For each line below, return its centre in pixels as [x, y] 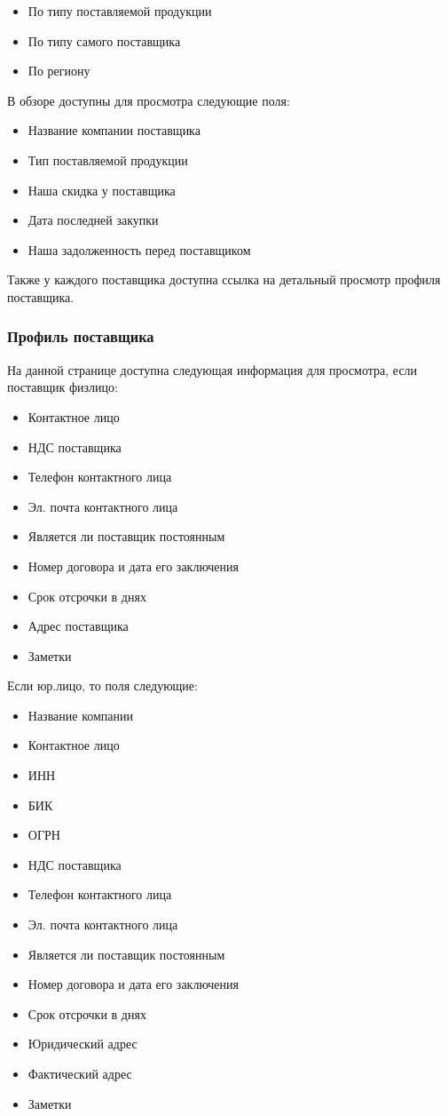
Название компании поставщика [114, 130]
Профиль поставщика [81, 336]
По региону [59, 71]
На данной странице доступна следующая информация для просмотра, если [212, 369]
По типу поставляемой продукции [120, 11]
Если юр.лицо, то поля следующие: [102, 686]
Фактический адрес [80, 1073]
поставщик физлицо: [63, 387]
